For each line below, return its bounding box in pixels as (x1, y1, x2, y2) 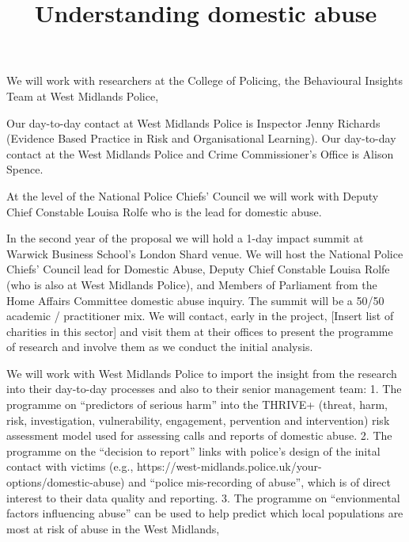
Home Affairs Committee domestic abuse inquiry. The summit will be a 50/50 (6, 292, 384, 308)
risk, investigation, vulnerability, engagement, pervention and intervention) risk (6, 411, 390, 428)
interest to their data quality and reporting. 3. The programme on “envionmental (6, 489, 400, 506)
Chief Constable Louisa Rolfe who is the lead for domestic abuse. (6, 203, 322, 219)
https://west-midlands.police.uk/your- (136, 458, 322, 475)
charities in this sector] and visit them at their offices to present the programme (6, 323, 393, 339)
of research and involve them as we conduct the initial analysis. (6, 338, 313, 355)
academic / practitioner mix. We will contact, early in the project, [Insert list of (6, 307, 394, 324)
